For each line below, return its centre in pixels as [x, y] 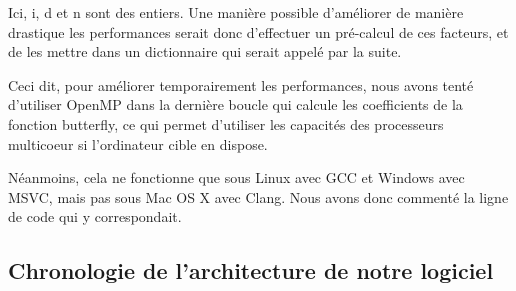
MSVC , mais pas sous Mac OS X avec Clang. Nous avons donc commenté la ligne [258, 196]
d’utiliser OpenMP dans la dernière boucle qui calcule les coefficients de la [235, 104]
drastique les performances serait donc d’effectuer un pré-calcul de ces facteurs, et [258, 31]
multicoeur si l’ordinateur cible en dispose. [138, 143]
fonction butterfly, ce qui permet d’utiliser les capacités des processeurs [226, 123]
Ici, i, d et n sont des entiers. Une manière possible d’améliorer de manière [236, 12]
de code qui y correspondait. [95, 216]
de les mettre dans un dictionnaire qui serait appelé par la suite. [205, 51]
